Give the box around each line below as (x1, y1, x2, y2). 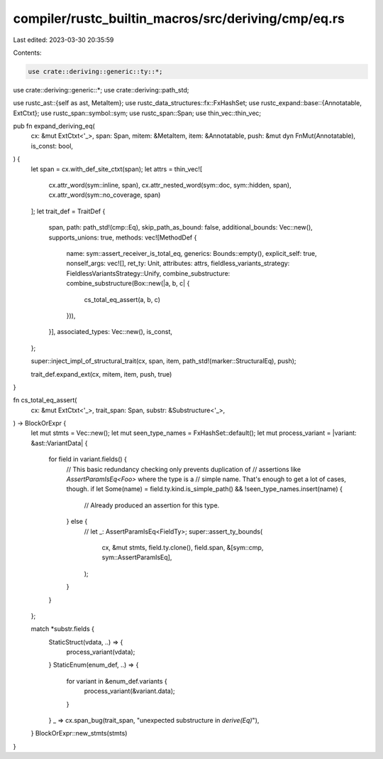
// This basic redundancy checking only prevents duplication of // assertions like (66, 465, 301, 473)
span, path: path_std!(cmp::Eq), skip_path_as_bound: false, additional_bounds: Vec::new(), (48, 223, 313, 232)
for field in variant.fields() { (48, 455, 128, 463)
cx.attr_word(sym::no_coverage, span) (48, 190, 161, 199)
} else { (66, 517, 88, 526)
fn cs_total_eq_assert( (13, 396, 77, 404)
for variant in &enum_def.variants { (66, 677, 167, 685)
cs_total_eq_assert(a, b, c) (84, 295, 161, 303)
